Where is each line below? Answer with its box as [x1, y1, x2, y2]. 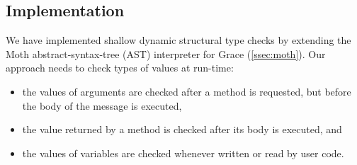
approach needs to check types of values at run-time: [6, 60, 234, 75]
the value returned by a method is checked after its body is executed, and [22, 122, 342, 137]
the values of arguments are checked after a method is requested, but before [22, 84, 351, 98]
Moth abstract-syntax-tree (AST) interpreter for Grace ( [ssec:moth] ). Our [6, 46, 326, 61]
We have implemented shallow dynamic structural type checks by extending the [6, 33, 351, 47]
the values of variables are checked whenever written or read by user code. [22, 145, 344, 160]
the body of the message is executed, [22, 98, 182, 113]
